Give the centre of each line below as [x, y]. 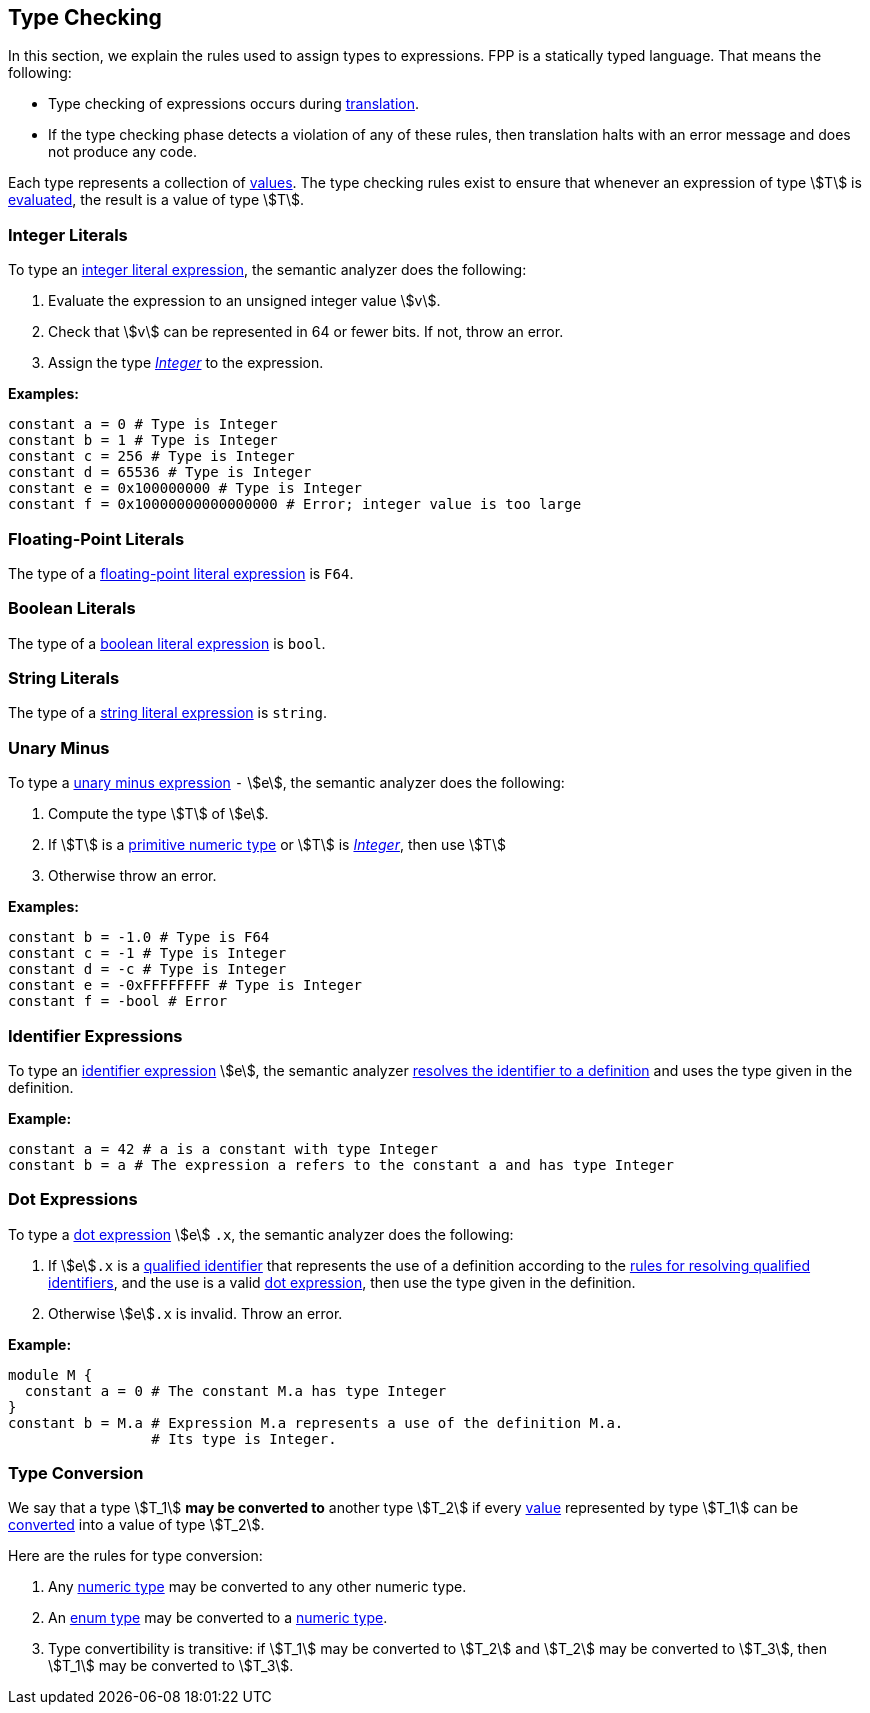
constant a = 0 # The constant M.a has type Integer [235, 1390]
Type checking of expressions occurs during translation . [233, 104]
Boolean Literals [72, 608]
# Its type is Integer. [244, 1438]
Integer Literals [68, 234]
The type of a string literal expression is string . [167, 713]
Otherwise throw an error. [132, 876]
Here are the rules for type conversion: [135, 1556]
